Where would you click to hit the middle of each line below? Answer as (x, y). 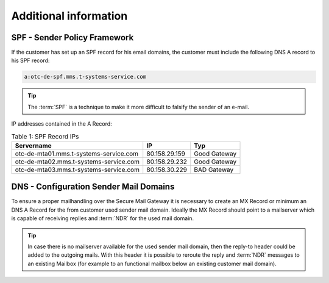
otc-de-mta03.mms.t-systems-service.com (77, 170)
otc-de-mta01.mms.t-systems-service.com (77, 154)
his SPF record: (30, 60)
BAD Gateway (214, 170)
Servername (33, 145)
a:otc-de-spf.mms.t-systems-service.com (85, 77)
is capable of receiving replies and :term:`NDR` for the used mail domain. (103, 218)
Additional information (69, 16)
